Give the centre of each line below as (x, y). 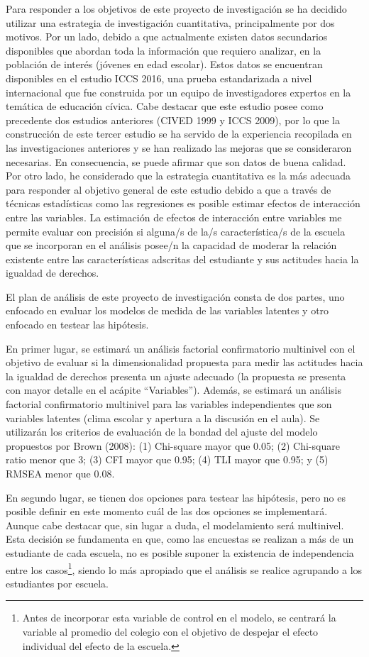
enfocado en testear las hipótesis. (77, 325)
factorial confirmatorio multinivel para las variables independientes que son (169, 404)
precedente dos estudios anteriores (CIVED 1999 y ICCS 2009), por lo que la (173, 120)
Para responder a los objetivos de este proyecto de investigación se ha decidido (176, 9)
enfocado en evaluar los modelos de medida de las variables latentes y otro (167, 310)
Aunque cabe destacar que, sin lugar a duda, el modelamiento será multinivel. (175, 525)
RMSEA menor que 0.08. (60, 473)
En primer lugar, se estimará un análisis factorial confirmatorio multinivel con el (181, 348)
